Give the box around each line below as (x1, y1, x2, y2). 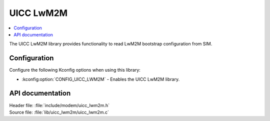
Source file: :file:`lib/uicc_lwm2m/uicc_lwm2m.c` (9, 109, 109, 115)
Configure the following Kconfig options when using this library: (9, 67, 141, 73)
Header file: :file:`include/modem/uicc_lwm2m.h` (9, 102, 110, 108)
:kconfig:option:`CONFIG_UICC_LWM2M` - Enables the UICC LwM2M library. (21, 76, 180, 82)
